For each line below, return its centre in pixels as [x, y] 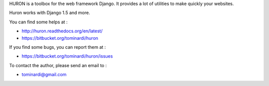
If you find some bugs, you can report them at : [58, 47]
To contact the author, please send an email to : [58, 65]
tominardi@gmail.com [44, 75]
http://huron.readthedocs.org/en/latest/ [62, 31]
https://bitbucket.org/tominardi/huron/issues [67, 56]
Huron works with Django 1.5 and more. [50, 13]
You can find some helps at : [38, 22]
